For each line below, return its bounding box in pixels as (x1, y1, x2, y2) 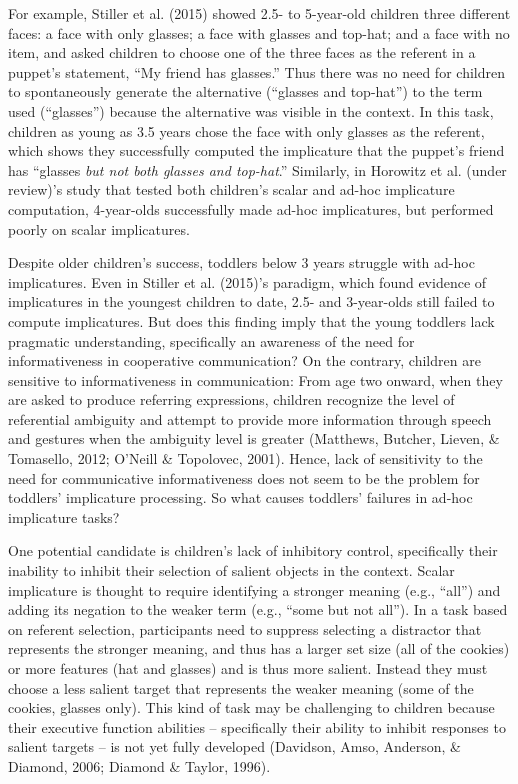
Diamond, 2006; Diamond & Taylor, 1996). (8, 755, 271, 776)
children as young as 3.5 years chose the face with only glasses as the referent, (8, 120, 485, 141)
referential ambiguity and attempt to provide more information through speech (8, 408, 492, 429)
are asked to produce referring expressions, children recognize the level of (8, 389, 455, 410)
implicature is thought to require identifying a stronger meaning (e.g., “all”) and (8, 579, 501, 600)
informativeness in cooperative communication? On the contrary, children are (8, 350, 481, 371)
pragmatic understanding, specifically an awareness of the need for (8, 330, 415, 351)
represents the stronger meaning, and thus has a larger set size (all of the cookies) (8, 638, 510, 659)
